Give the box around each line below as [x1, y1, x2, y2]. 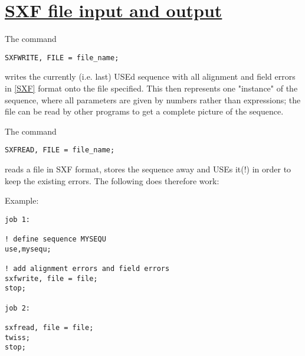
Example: [5, 194, 39, 207]
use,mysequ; [5, 244, 51, 253]
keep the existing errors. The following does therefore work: [5, 174, 219, 187]
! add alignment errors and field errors [5, 264, 170, 273]
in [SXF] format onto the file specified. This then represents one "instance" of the [5, 81, 298, 94]
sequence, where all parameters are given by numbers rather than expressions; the [5, 93, 301, 106]
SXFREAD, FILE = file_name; [5, 146, 115, 155]
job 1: [5, 215, 30, 224]
